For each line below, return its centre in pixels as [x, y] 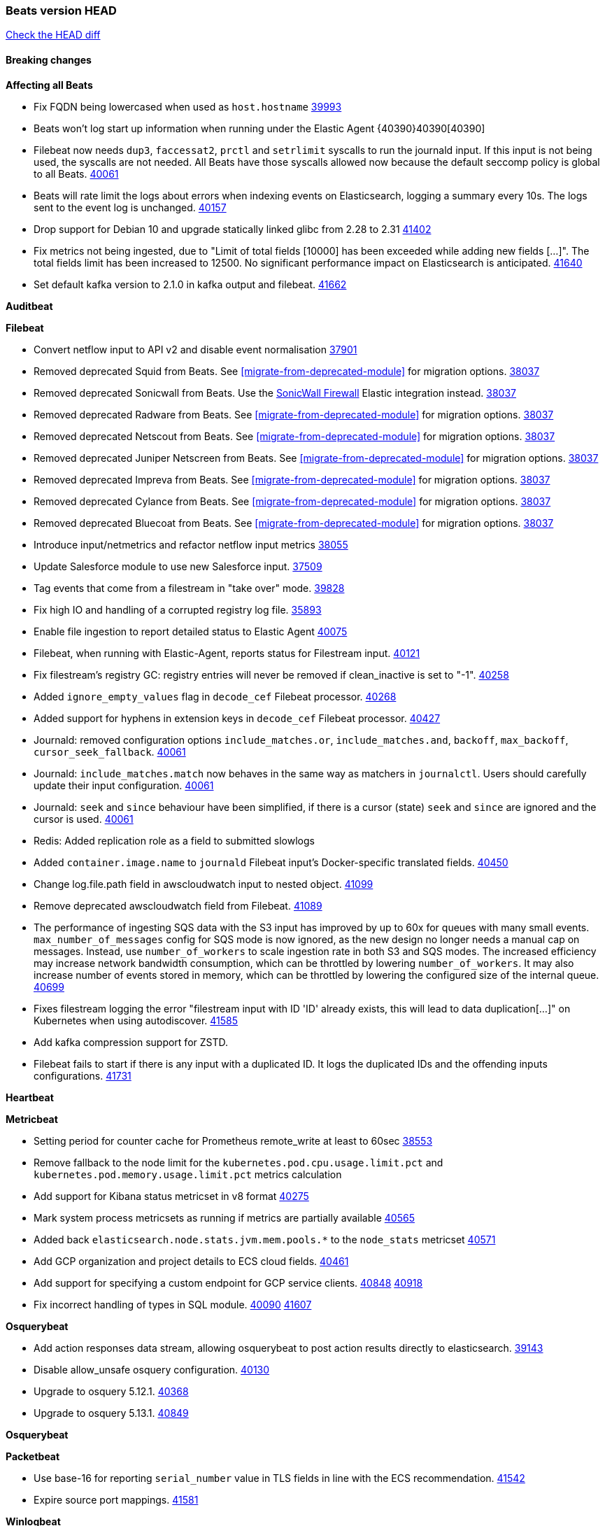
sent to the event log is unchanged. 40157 [130, 207]
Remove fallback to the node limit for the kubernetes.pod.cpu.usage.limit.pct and [239, 1162]
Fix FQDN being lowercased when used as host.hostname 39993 [188, 106]
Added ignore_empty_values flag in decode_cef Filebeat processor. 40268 [215, 696]
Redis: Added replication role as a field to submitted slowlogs [174, 840]
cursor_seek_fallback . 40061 [110, 751]
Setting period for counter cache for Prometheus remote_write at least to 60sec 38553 [233, 1140]
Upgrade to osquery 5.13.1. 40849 [111, 1413]
